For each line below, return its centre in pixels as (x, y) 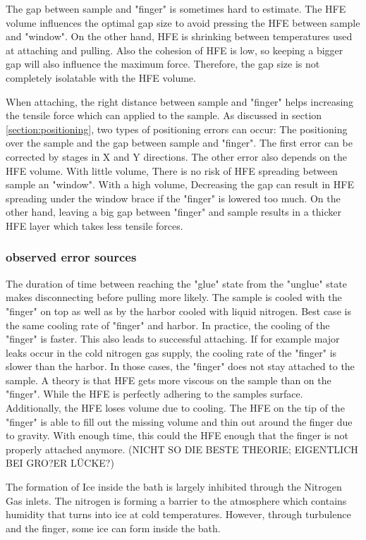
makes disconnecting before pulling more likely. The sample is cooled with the (174, 297)
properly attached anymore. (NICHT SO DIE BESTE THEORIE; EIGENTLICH (182, 449)
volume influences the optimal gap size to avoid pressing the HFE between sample (183, 22)
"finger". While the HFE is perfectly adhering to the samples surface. (154, 394)
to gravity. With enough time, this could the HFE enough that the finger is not (177, 435)
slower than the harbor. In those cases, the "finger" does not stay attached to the (180, 366)
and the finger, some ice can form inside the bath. (113, 528)
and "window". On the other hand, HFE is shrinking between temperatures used (179, 36)
